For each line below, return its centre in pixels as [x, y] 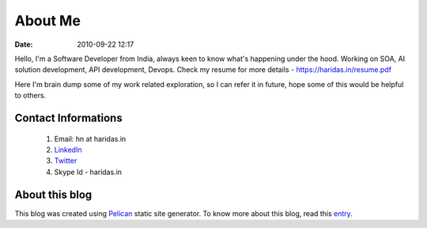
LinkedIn [68, 150]
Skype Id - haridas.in [88, 172]
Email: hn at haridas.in [90, 139]
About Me [47, 21]
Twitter [66, 161]
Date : [24, 44]
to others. [30, 96]
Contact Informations [68, 118]
